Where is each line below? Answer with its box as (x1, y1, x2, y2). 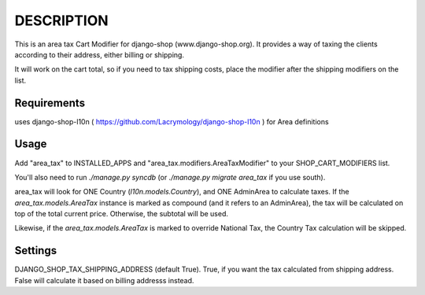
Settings (14, 244, 57, 257)
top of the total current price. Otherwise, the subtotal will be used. (14, 209, 228, 219)
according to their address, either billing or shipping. (14, 50, 185, 59)
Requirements (14, 96, 86, 109)
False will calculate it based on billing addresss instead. (14, 275, 194, 285)
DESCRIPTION (14, 12, 109, 29)
